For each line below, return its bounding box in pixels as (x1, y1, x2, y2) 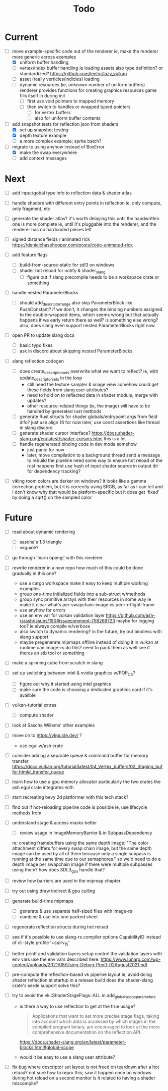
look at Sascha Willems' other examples (12, 722, 95, 729)
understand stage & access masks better (12, 819, 98, 825)
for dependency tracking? (27, 468, 81, 474)
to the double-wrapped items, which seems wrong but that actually (19, 311, 159, 318)
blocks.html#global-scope (19, 1044, 74, 1050)
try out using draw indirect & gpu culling (12, 888, 95, 894)
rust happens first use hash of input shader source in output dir (27, 463, 158, 469)
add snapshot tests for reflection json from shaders (12, 121, 119, 127)
